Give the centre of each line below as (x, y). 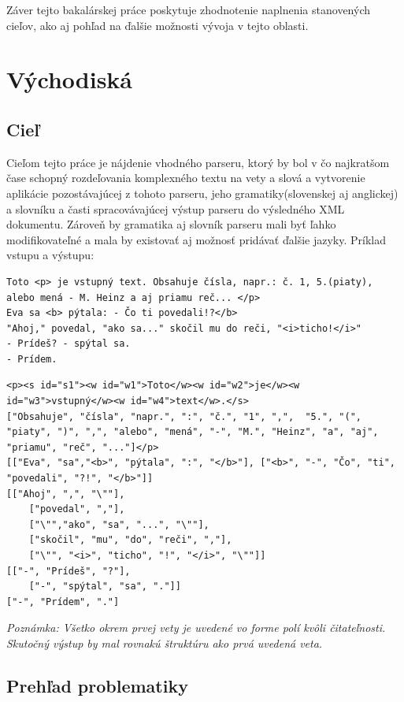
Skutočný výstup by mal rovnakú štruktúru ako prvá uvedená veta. (165, 643)
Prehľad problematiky (97, 685)
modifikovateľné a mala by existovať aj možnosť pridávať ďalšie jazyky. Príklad (196, 239)
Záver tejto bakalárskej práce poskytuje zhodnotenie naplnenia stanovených (188, 9)
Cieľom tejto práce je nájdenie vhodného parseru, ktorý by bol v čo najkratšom (198, 162)
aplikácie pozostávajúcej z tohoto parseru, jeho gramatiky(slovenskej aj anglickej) (202, 193)
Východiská (70, 79)
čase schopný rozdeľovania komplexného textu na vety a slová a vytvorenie (186, 178)
